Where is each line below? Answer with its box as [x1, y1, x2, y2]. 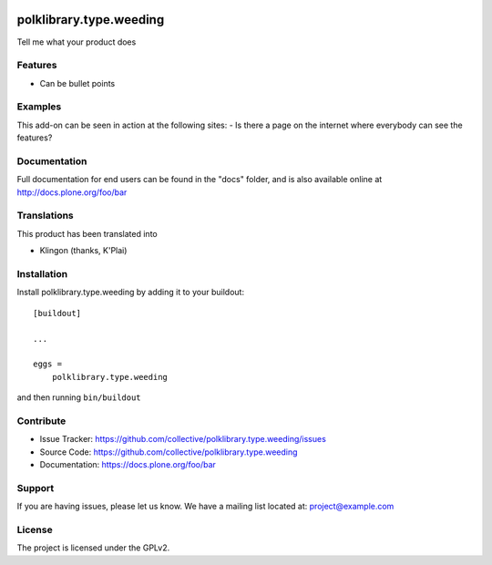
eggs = [33, 359, 63, 369]
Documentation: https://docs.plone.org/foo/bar [39, 459, 216, 470]
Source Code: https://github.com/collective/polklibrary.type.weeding [39, 447, 298, 457]
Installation [16, 268, 68, 281]
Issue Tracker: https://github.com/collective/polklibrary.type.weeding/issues [39, 434, 327, 445]
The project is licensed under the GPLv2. [16, 542, 170, 553]
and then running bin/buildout [16, 392, 141, 403]
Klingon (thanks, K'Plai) [39, 245, 128, 256]
